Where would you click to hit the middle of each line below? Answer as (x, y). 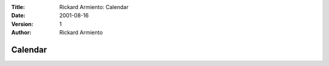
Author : (21, 33)
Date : (18, 16)
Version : (22, 24)
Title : (18, 7)
